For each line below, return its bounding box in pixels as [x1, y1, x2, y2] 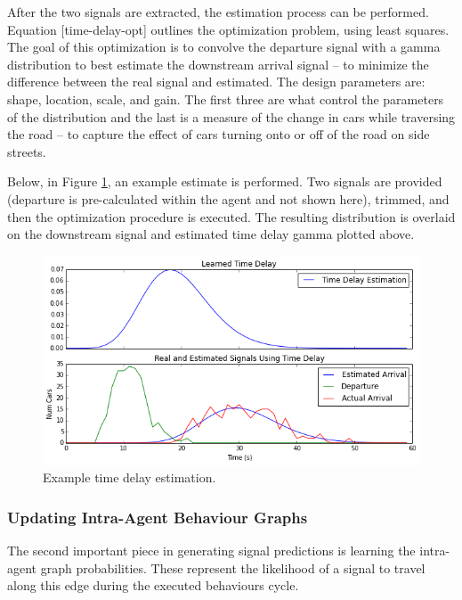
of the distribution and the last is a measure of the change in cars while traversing [7, 107, 456, 126]
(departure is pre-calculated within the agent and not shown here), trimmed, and [7, 189, 450, 208]
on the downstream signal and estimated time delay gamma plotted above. [7, 225, 415, 243]
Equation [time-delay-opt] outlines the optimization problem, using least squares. [7, 20, 450, 38]
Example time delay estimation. [43, 468, 216, 487]
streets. [7, 142, 46, 160]
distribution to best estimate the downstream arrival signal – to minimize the [7, 54, 429, 73]
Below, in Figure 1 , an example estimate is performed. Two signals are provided [7, 172, 442, 191]
